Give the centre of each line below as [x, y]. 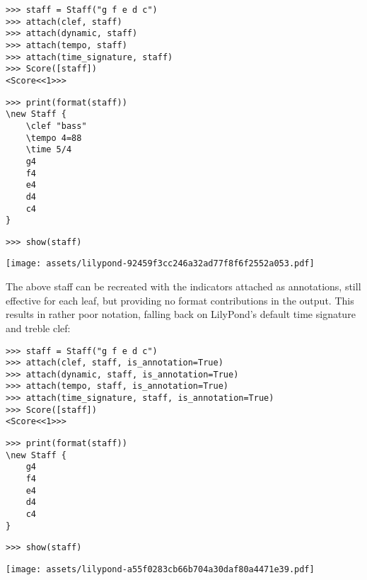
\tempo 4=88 [54, 138]
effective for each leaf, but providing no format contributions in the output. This [180, 300]
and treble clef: [38, 328]
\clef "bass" [56, 126]
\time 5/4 [49, 150]
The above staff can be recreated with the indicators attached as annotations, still [183, 286]
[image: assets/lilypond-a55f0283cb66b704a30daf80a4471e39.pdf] [160, 569]
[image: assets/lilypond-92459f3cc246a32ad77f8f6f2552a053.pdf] [160, 264]
